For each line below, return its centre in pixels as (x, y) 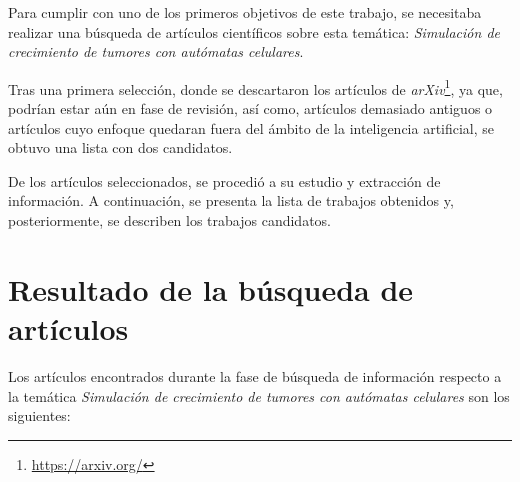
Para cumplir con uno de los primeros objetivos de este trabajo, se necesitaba (245, 12)
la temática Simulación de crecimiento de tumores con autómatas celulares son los (259, 395)
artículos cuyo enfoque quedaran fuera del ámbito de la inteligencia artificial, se (251, 127)
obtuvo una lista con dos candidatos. (120, 147)
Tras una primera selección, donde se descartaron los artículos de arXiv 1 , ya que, (255, 87)
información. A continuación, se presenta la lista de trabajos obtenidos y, (231, 200)
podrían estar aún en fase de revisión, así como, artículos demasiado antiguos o (250, 108)
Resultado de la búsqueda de (211, 288)
